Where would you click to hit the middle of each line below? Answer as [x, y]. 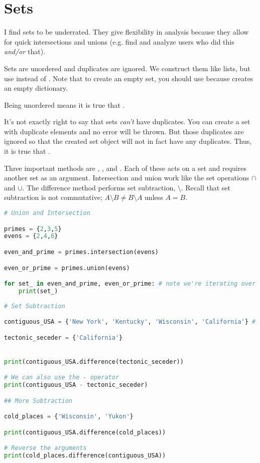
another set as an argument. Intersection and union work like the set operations [127, 178]
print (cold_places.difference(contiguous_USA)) [85, 456]
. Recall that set [206, 187]
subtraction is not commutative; [53, 197]
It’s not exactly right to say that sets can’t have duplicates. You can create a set [127, 122]
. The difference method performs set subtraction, [99, 187]
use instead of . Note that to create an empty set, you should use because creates [129, 78]
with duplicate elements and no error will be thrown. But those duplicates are [124, 131]
